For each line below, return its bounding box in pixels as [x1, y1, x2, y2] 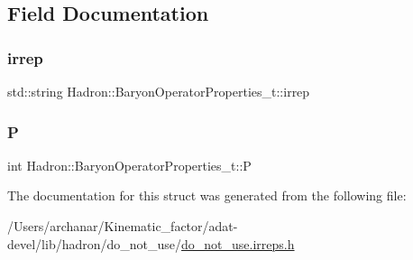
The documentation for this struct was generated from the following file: [7, 186, 407, 205]
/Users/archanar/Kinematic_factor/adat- [7, 217, 238, 235]
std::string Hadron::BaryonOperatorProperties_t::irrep [7, 82, 310, 100]
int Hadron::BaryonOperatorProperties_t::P [7, 155, 252, 174]
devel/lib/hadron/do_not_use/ [7, 234, 182, 253]
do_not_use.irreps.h [181, 234, 295, 253]
